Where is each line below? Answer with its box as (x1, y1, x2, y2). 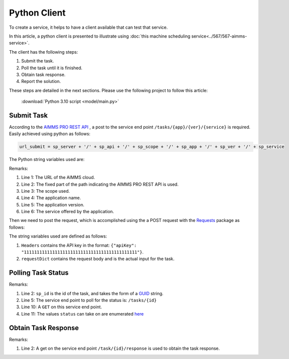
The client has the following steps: (9, 49, 78, 55)
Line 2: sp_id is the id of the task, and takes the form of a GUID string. (21, 290, 164, 296)
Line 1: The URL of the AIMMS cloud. (21, 175, 95, 180)
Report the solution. (21, 79, 61, 84)
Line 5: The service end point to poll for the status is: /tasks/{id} (21, 298, 157, 303)
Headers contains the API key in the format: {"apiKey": (21, 242, 137, 248)
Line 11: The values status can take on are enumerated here (21, 311, 144, 317)
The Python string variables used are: (9, 157, 85, 162)
